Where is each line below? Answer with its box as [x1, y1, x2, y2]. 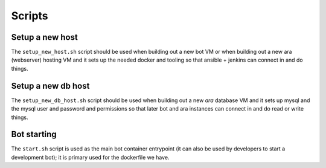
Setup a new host [11, 32, 78, 42]
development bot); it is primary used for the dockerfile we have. [11, 153, 170, 161]
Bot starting [11, 129, 57, 140]
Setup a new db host [11, 80, 90, 91]
